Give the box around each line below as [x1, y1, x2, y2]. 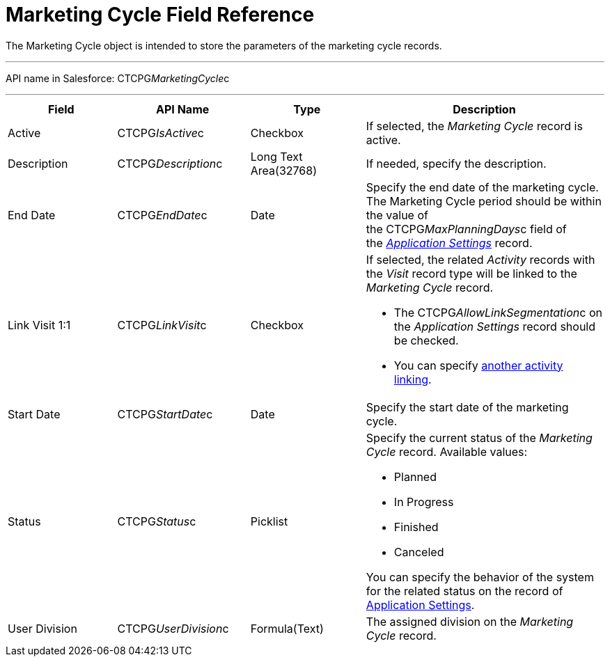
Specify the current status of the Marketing [366, 430, 593, 445]
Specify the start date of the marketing [366, 400, 569, 414]
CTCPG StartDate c [117, 407, 213, 421]
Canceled [393, 544, 444, 559]
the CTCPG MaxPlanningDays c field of [366, 221, 567, 236]
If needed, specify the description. [366, 156, 547, 171]
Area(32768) [250, 163, 318, 178]
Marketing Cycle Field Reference [6, 3, 315, 26]
